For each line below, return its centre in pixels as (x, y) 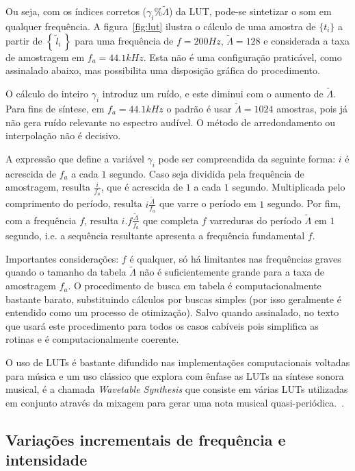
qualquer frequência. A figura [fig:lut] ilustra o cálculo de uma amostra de (161, 26)
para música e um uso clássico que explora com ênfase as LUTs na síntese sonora (175, 375)
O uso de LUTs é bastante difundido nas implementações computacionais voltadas (178, 362)
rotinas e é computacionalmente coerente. (92, 339)
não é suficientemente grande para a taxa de (232, 272)
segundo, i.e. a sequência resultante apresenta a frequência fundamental (155, 236)
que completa (171, 220)
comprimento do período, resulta (74, 203)
